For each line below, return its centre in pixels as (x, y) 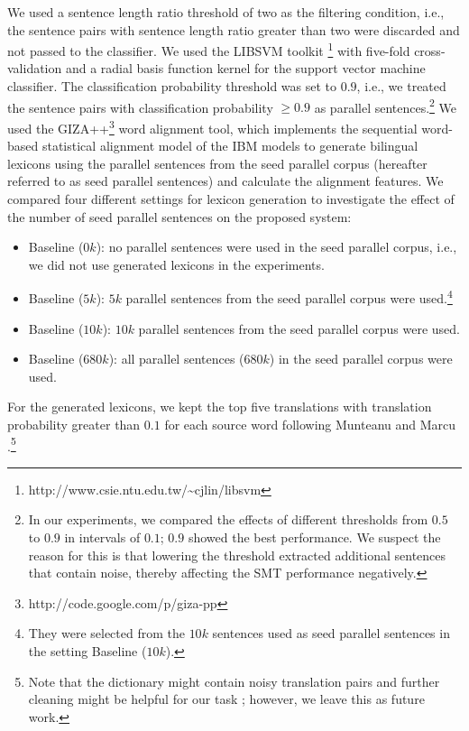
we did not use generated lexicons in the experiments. (176, 264)
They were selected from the (106, 633)
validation (35, 68)
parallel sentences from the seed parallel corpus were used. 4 (289, 296)
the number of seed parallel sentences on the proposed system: (179, 216)
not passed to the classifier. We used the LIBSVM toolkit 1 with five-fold (209, 49)
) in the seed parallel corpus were (361, 359)
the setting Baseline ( (87, 650)
